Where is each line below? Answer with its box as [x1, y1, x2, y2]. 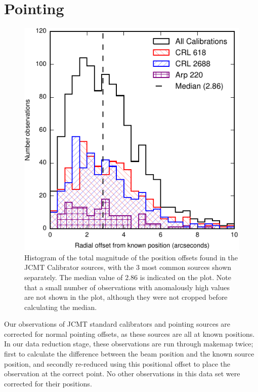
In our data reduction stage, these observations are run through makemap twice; [4, 338, 253, 349]
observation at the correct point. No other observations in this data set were [4, 368, 240, 379]
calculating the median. [24, 301, 97, 312]
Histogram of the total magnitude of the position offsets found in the [24, 252, 238, 262]
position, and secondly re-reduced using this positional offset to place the [4, 358, 230, 369]
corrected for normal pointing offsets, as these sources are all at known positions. [4, 328, 255, 339]
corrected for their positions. [4, 378, 92, 388]
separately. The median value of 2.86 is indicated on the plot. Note [24, 271, 231, 282]
